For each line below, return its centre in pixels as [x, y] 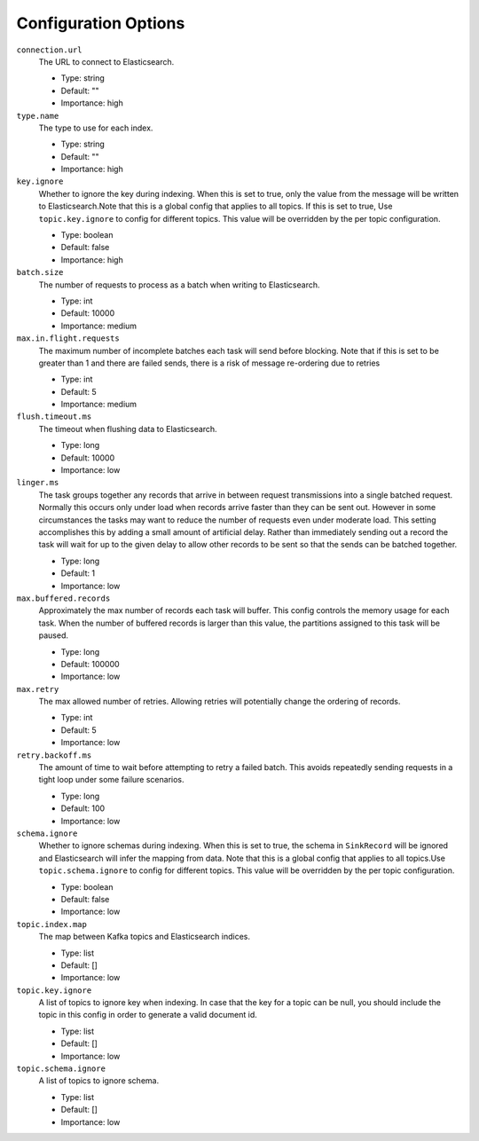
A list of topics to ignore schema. [99, 1081]
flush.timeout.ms [54, 417]
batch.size [40, 272]
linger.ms [38, 483]
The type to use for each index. [96, 128]
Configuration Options [101, 23]
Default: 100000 [90, 664]
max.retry [38, 689]
